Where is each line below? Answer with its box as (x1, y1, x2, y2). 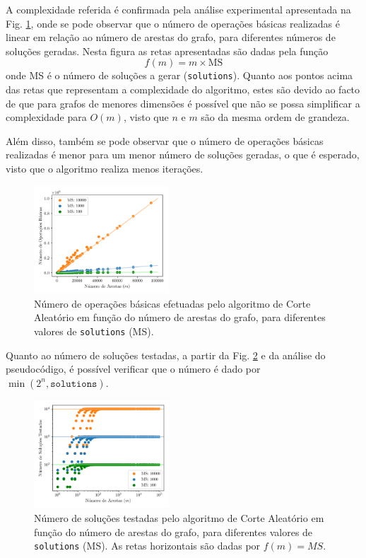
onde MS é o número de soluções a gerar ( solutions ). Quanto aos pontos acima (6, 68, 353, 83)
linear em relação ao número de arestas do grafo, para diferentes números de (6, 30, 336, 45)
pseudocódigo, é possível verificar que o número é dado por (6, 361, 261, 376)
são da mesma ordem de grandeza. (201, 110, 350, 124)
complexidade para (6, 110, 87, 124)
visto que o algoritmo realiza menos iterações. (6, 161, 203, 175)
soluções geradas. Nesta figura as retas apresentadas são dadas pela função (6, 43, 329, 58)
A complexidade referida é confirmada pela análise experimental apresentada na (6, 2, 351, 16)
